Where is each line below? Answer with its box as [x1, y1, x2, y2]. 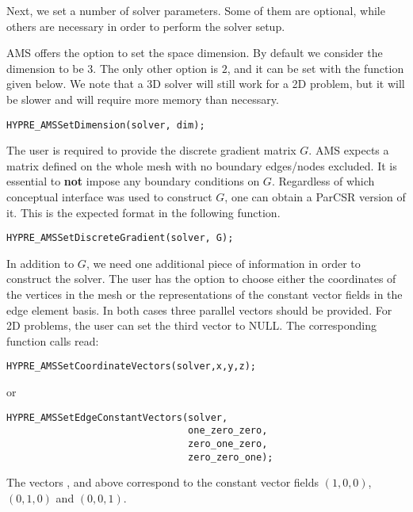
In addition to [6, 254, 75, 271]
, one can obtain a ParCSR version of [224, 189, 406, 204]
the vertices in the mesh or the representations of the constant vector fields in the [6, 286, 403, 303]
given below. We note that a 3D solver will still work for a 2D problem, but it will [6, 75, 405, 92]
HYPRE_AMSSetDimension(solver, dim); [6, 119, 205, 131]
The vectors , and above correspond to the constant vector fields [6, 474, 319, 491]
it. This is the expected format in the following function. [6, 204, 281, 220]
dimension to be [6, 59, 84, 76]
